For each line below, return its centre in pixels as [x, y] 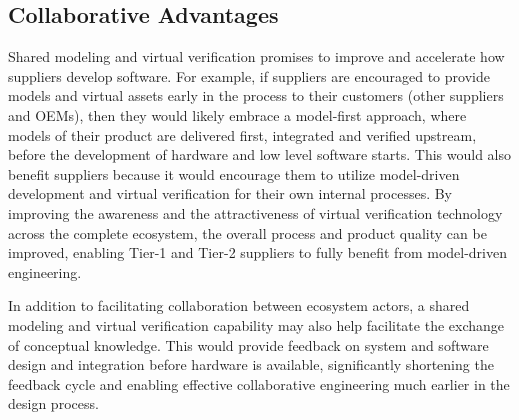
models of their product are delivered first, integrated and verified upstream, [242, 134]
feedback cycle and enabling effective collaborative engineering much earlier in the [259, 383]
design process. [53, 403]
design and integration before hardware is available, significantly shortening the [251, 364]
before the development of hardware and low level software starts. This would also [259, 154]
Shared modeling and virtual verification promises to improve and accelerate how [256, 56]
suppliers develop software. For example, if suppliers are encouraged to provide [249, 75]
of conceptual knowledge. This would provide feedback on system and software [248, 344]
